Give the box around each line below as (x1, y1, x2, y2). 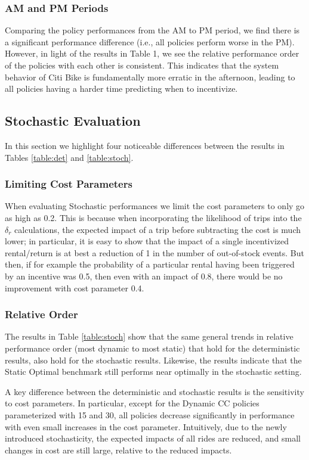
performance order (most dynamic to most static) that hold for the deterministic (5, 341, 300, 354)
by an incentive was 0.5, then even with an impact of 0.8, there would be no (5, 269, 283, 282)
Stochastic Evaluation (5, 111, 141, 130)
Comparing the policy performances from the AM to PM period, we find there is (5, 24, 300, 36)
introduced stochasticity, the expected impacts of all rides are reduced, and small (5, 432, 301, 445)
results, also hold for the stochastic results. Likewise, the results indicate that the (5, 353, 302, 366)
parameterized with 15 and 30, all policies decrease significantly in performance (5, 408, 295, 421)
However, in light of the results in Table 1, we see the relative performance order (5, 47, 299, 60)
